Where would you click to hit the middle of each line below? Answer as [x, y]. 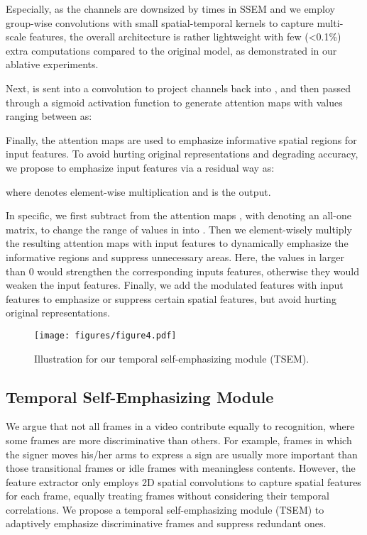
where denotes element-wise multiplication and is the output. [138, 191]
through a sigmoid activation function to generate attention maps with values [174, 102]
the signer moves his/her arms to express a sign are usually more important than [182, 454]
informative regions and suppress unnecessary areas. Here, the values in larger [175, 257]
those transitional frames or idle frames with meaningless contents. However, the [181, 468]
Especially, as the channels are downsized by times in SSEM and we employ [170, 9]
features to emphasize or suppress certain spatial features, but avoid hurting [171, 298]
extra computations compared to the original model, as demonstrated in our [171, 50]
